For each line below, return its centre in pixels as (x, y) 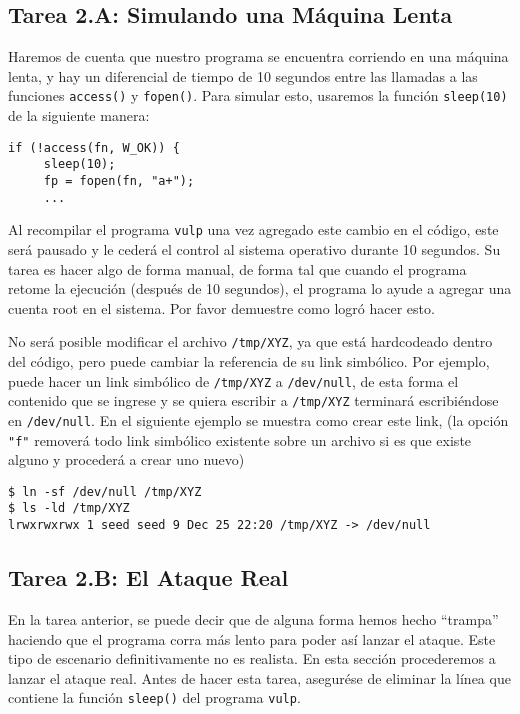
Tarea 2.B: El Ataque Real (148, 577)
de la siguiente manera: (79, 115)
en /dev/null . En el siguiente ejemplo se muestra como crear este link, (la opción (258, 419)
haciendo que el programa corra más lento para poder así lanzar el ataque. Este (252, 638)
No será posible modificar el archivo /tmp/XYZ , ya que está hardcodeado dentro (250, 341)
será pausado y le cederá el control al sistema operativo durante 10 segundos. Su (254, 248)
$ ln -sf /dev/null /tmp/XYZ (105, 491)
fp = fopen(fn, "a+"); (119, 180)
